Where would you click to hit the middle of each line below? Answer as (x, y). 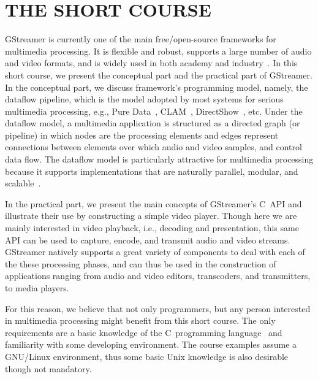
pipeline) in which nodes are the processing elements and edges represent (142, 135)
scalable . (23, 183)
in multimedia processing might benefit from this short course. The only (140, 320)
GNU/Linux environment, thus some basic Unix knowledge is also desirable (147, 356)
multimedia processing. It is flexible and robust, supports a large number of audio (158, 51)
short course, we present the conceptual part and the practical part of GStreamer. (159, 75)
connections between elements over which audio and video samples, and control (153, 147)
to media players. (37, 288)
